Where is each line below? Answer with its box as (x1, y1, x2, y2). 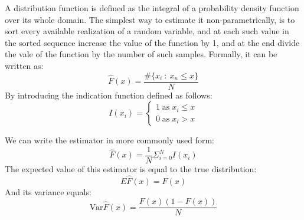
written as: (5, 59, 44, 71)
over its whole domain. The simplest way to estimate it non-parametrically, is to (5, 13, 295, 25)
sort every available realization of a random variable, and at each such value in (5, 25, 289, 37)
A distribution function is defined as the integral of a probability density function (5, 2, 299, 14)
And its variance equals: (5, 185, 91, 198)
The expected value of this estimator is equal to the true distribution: (5, 162, 257, 175)
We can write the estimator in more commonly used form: (5, 134, 214, 146)
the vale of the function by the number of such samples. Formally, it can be (5, 48, 277, 60)
